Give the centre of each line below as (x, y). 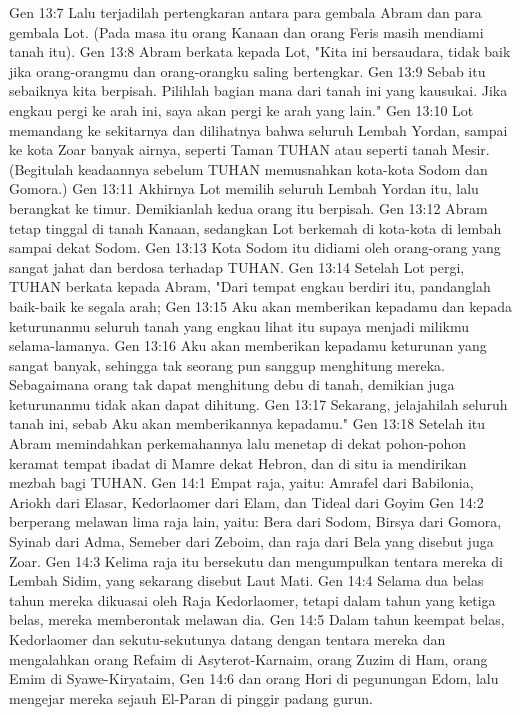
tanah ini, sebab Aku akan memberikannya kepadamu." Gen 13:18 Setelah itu (247, 423)
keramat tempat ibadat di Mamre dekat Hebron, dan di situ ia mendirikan (238, 462)
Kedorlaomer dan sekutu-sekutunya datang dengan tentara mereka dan (227, 639)
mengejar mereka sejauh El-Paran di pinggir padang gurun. (191, 697)
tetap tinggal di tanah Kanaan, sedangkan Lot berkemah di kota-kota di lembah (255, 227)
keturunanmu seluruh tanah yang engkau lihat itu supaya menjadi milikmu (239, 325)
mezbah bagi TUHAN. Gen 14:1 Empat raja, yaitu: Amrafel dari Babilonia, (241, 482)
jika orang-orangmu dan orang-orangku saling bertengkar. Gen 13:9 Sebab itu (247, 70)
